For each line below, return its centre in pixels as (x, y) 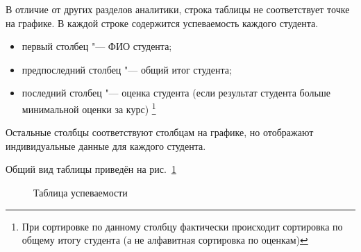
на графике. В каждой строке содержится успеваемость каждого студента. (162, 23)
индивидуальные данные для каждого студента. (106, 145)
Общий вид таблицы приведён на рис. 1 (91, 169)
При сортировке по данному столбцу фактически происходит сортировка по (182, 226)
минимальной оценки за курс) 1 (89, 108)
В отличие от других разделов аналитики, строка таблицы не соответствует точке (178, 9)
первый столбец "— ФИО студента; (97, 46)
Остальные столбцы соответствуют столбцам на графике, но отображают (160, 132)
